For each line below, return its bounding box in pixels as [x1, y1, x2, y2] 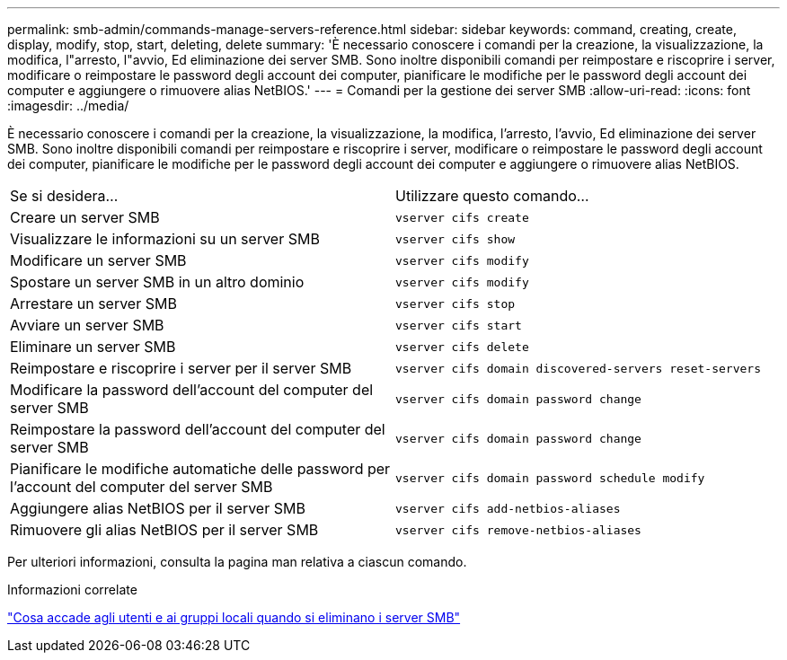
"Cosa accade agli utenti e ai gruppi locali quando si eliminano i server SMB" [7, 610, 461, 625]
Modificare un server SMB [10, 251, 187, 269]
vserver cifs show [395, 232, 516, 246]
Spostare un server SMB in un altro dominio [10, 273, 305, 291]
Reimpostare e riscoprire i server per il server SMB [10, 359, 352, 377]
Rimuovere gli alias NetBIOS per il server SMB [10, 521, 319, 539]
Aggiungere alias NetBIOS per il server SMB [10, 499, 305, 517]
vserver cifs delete [395, 339, 529, 354]
